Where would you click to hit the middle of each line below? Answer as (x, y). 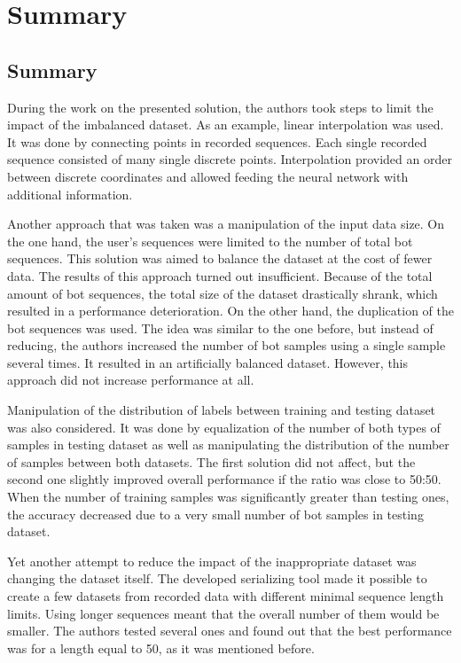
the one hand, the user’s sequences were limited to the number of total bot (210, 241)
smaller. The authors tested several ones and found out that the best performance (230, 631)
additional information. (70, 194)
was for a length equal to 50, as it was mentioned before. (161, 647)
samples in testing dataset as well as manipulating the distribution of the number (228, 445)
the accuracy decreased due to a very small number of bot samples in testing (215, 514)
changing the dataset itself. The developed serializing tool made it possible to (217, 578)
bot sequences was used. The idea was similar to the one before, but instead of (220, 328)
